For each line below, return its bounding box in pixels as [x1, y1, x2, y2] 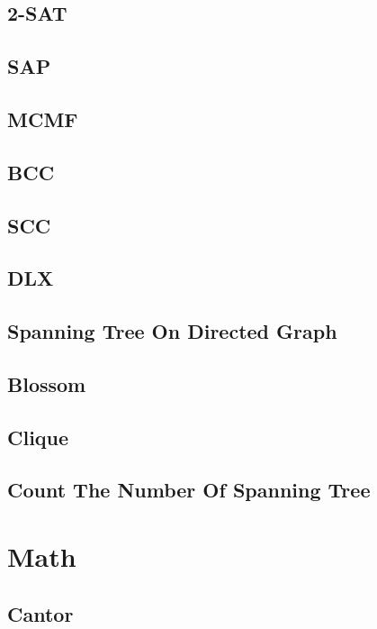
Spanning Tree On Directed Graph [7, 317, 337, 345]
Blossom [7, 369, 86, 397]
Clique [7, 423, 69, 451]
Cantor [7, 599, 74, 627]
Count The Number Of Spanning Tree [7, 476, 371, 504]
